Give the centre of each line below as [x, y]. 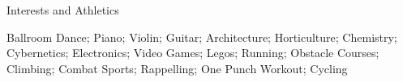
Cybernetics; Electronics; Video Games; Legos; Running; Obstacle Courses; [193, 53]
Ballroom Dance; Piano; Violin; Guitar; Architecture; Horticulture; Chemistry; [202, 37]
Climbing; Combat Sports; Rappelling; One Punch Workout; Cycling [177, 68]
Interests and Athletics [63, 10]
